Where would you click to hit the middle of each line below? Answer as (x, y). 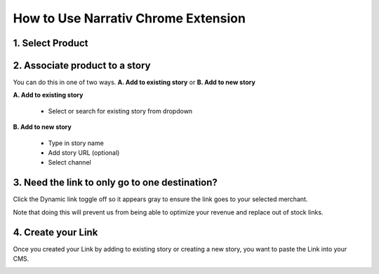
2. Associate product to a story (82, 66)
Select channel (69, 163)
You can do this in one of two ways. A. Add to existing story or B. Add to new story (134, 82)
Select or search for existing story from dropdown (120, 111)
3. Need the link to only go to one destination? (115, 183)
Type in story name (76, 143)
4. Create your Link (55, 232)
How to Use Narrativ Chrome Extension (129, 18)
